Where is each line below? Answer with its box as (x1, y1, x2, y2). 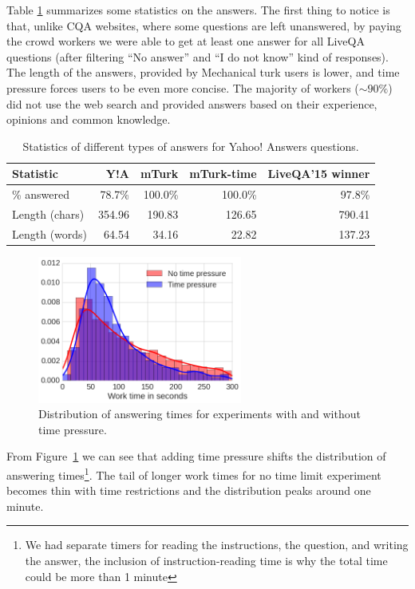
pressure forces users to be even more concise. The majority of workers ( (6, 79, 359, 96)
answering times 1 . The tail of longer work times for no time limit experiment (6, 464, 381, 483)
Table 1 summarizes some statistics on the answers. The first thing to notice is (6, 2, 390, 18)
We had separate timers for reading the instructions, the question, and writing (25, 536, 409, 553)
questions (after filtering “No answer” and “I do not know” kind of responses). (6, 48, 389, 65)
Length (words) (12, 225, 88, 242)
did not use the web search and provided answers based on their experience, (6, 95, 377, 112)
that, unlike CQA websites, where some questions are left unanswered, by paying (6, 17, 401, 34)
